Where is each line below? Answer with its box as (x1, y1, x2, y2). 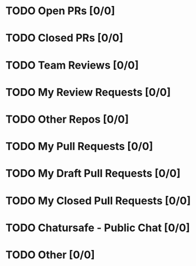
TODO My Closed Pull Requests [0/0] (5, 194, 191, 207)
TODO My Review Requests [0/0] (5, 85, 171, 99)
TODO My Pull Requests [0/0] (5, 140, 153, 153)
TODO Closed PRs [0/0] (5, 31, 123, 45)
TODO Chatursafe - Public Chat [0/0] (5, 221, 190, 235)
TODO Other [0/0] (5, 248, 95, 261)
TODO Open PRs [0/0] (5, 4, 116, 18)
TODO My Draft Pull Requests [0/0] (5, 167, 181, 180)
